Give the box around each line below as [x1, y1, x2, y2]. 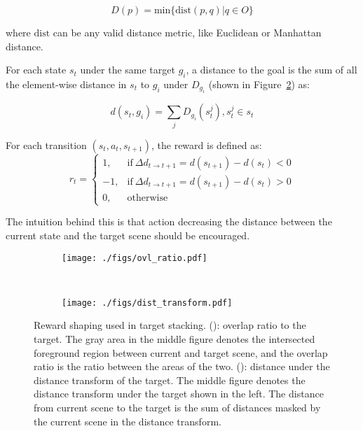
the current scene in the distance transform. [34, 414, 221, 428]
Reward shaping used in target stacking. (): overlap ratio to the [34, 318, 306, 332]
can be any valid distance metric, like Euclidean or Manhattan [53, 25, 322, 39]
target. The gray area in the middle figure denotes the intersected [34, 332, 315, 346]
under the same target [80, 62, 175, 77]
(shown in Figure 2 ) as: [208, 76, 310, 91]
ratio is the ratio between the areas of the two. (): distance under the [34, 359, 330, 374]
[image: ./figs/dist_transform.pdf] [62, 297, 233, 308]
